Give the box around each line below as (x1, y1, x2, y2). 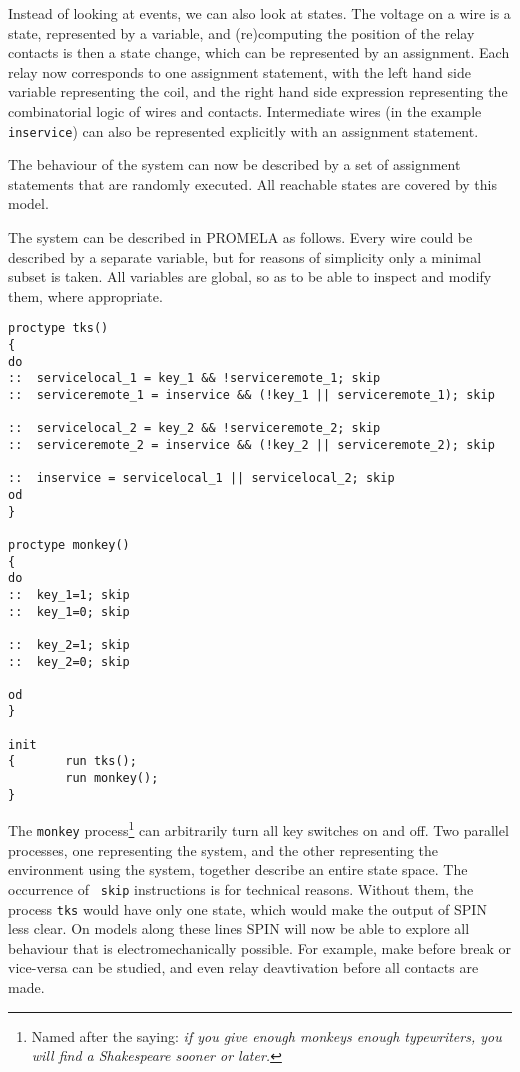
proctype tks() (8, 321, 109, 336)
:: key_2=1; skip (8, 637, 130, 652)
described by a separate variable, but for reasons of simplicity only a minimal (8, 246, 482, 267)
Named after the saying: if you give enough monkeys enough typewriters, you (31, 1025, 502, 1046)
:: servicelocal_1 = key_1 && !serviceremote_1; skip (8, 371, 381, 386)
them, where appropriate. (8, 285, 163, 306)
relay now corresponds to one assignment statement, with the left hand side (8, 61, 471, 82)
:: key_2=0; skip (8, 654, 130, 669)
